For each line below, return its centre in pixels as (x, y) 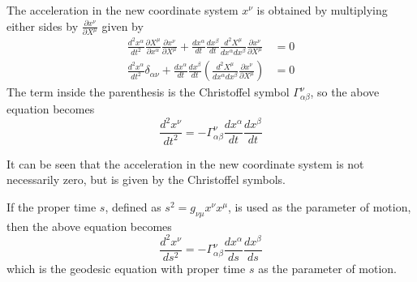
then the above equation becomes (89, 226)
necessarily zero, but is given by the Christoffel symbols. (146, 179)
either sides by (43, 26)
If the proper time (52, 206)
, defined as (133, 206)
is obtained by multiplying (322, 10)
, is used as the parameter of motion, (319, 206)
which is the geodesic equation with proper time (126, 268)
